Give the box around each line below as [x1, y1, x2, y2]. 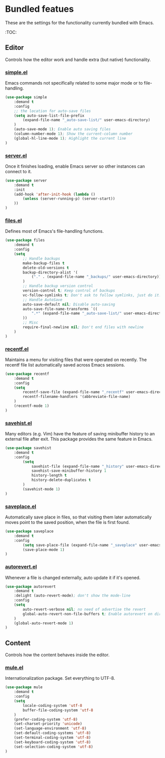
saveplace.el [5, 503, 36, 510]
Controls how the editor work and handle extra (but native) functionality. [5, 57, 151, 62]
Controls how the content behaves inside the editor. [5, 652, 110, 658]
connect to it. [5, 168, 32, 174]
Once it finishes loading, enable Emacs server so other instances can [5, 163, 145, 169]
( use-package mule [5, 685, 43, 690]
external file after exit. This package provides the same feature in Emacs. [5, 436, 153, 442]
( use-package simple [5, 95, 48, 100]
